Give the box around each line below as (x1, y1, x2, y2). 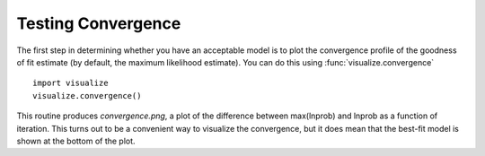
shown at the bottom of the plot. (16, 135, 136, 146)
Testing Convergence (16, 13, 181, 33)
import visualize (32, 78, 109, 89)
